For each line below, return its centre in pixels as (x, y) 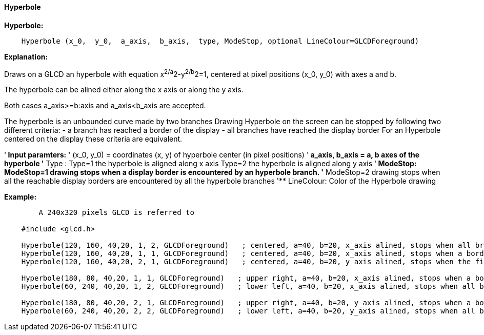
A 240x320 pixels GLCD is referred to (116, 213)
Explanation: (26, 56)
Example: (21, 197)
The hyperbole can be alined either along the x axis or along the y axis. (124, 90)
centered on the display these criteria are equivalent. (93, 139)
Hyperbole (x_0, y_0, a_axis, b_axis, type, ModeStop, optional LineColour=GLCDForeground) (220, 41)
